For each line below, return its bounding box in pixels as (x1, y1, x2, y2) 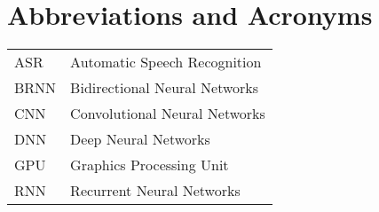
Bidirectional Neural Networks (70, 77, 259, 98)
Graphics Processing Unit (70, 154, 229, 176)
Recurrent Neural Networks (70, 180, 241, 201)
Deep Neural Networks (70, 129, 210, 150)
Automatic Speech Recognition (70, 51, 262, 73)
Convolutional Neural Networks (70, 103, 265, 124)
